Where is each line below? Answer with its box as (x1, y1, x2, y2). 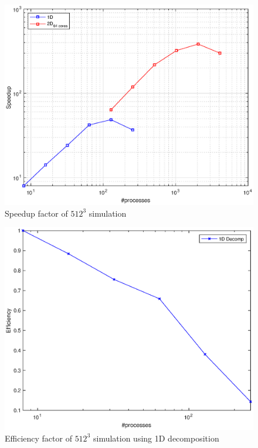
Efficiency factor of (5, 432, 72, 444)
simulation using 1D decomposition (93, 432, 219, 444)
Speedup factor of (5, 207, 68, 219)
